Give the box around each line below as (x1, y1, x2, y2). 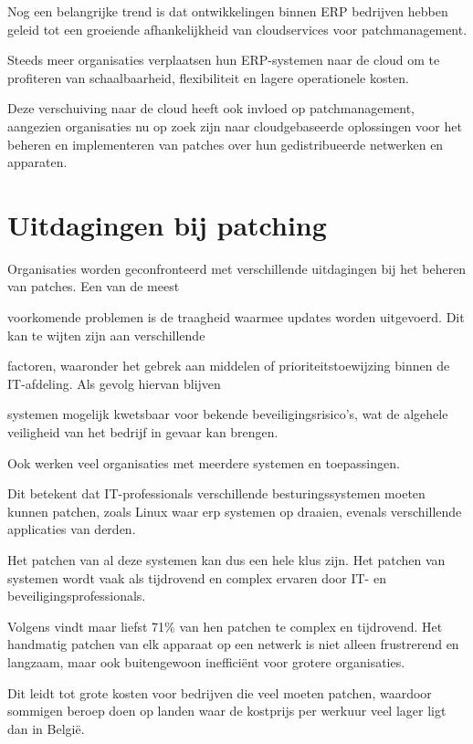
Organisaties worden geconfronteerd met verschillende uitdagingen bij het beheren (7, 258, 467, 278)
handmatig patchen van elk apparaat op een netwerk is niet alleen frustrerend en (7, 634, 459, 654)
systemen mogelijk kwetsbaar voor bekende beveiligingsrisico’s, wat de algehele (7, 404, 448, 424)
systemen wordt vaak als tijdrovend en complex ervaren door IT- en (7, 568, 386, 587)
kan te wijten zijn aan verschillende (7, 325, 205, 344)
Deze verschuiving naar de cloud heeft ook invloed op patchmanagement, (7, 99, 415, 118)
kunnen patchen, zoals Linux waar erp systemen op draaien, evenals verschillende (7, 501, 462, 520)
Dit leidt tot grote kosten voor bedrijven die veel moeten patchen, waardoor (7, 683, 432, 702)
